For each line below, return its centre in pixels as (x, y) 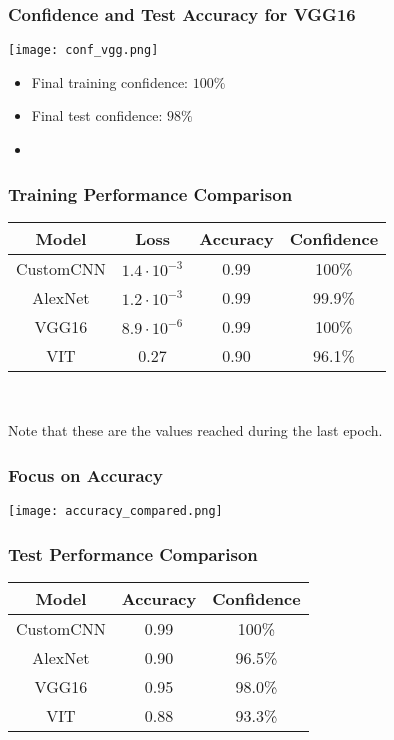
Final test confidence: (97, 115)
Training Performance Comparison (150, 193)
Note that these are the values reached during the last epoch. (195, 430)
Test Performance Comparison (133, 553)
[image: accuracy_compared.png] (115, 511)
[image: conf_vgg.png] (83, 50)
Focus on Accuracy (85, 474)
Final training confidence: (110, 81)
